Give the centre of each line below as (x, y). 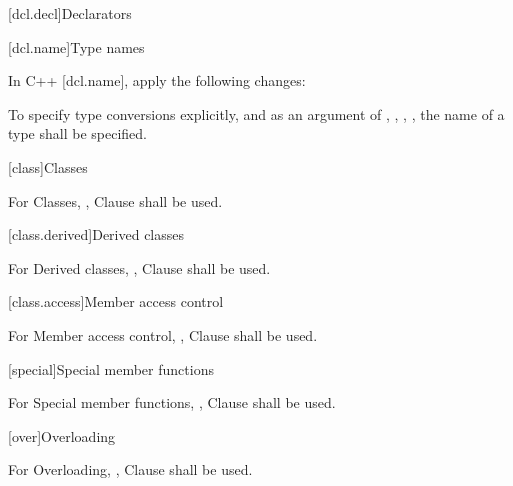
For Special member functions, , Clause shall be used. (172, 402)
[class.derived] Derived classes (96, 234)
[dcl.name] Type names (76, 46)
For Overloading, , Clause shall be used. (130, 469)
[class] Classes (48, 166)
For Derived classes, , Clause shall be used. (139, 267)
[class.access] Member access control (116, 301)
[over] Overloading (62, 435)
